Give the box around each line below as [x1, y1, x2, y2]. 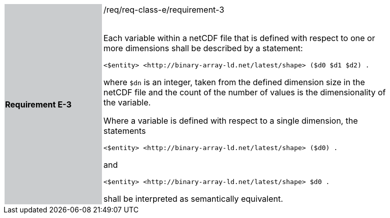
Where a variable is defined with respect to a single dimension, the [103, 116, 358, 126]
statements [103, 126, 146, 136]
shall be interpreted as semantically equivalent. [103, 194, 283, 204]
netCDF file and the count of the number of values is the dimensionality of [103, 87, 386, 97]
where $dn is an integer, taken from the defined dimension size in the [103, 77, 365, 87]
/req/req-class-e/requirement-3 [103, 5, 225, 15]
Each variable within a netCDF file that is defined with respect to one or [103, 33, 375, 43]
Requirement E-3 [5, 99, 72, 110]
